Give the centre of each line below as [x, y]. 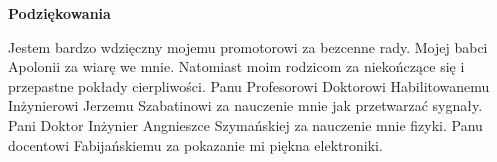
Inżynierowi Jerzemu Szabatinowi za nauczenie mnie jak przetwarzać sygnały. [245, 105]
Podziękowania [59, 13]
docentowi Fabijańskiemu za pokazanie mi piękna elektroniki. [195, 144]
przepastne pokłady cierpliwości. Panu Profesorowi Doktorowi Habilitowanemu [249, 85]
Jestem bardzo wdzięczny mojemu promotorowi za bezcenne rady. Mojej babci [248, 46]
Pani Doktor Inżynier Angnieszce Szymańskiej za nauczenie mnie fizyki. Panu [245, 124]
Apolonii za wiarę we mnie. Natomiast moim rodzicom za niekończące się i [236, 66]
